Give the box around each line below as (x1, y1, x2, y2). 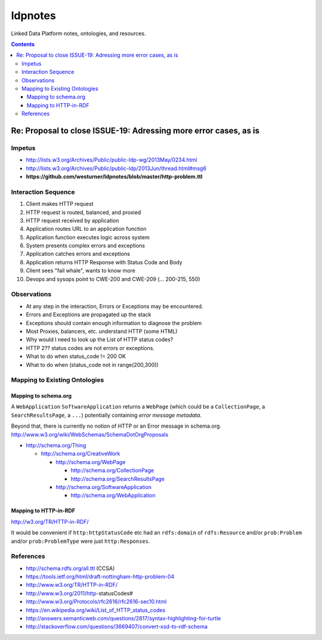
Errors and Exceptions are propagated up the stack (26, 311, 151, 319)
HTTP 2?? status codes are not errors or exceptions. (26, 344, 155, 351)
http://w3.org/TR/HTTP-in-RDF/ (11, 518, 89, 525)
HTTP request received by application (26, 217, 119, 224)
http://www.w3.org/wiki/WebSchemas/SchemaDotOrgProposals (11, 431, 169, 438)
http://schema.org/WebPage (55, 458, 126, 465)
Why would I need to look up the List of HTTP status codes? (26, 336, 174, 343)
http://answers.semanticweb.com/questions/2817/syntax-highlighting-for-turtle (26, 615, 221, 622)
